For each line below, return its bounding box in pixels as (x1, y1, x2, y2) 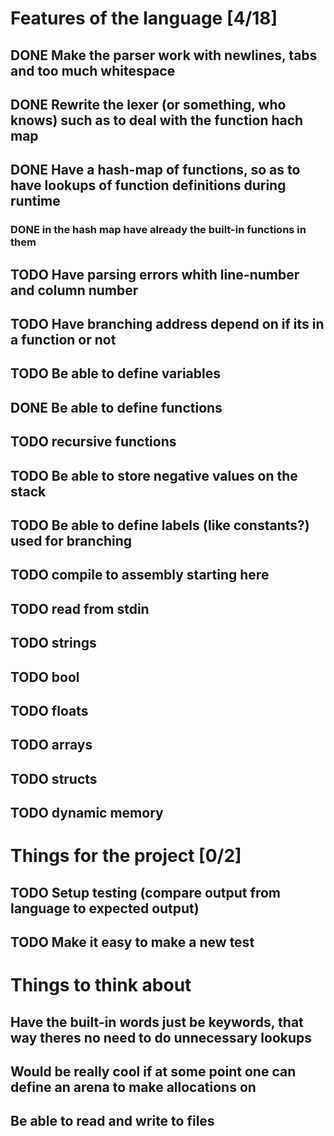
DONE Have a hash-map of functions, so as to (10, 162, 301, 179)
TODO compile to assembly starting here (10, 567, 270, 584)
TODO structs (10, 770, 98, 787)
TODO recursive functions (10, 433, 177, 451)
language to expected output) (10, 900, 200, 917)
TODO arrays (10, 737, 93, 754)
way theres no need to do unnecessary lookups (10, 1029, 313, 1046)
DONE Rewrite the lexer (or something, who (10, 96, 287, 113)
